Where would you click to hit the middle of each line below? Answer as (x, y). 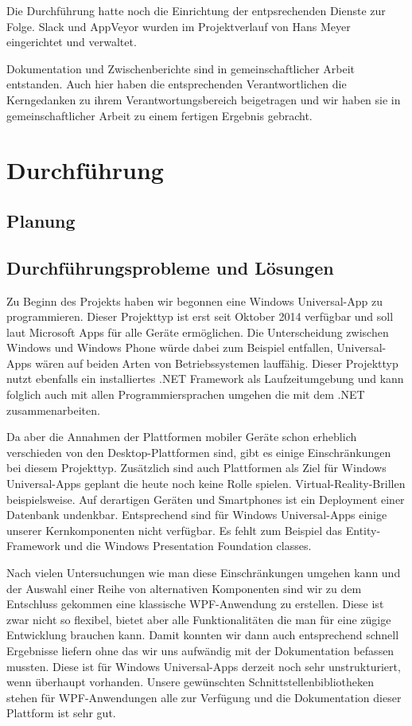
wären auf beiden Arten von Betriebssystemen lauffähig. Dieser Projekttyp (217, 363)
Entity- (363, 530)
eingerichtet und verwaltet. (72, 42)
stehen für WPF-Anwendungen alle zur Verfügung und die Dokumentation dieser (204, 697)
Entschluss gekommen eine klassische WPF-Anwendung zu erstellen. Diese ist (195, 604)
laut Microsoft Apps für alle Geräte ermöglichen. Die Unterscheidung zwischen (198, 332)
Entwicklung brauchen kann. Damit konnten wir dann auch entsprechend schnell (203, 635)
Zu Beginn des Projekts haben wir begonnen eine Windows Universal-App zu (194, 301)
